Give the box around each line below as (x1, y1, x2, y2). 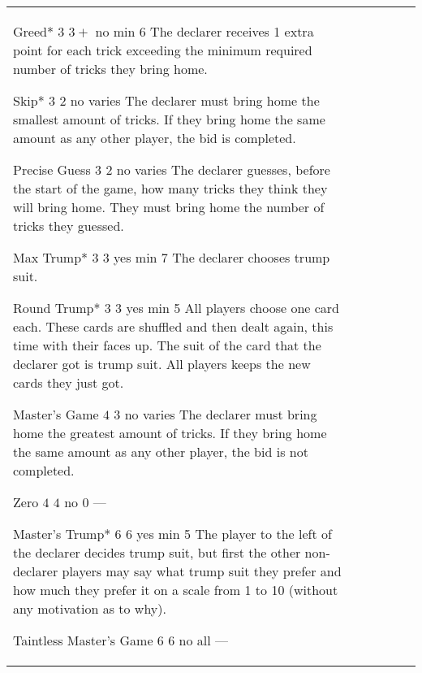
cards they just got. (13, 373, 124, 392)
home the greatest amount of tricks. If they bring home (13, 423, 327, 442)
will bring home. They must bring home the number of (13, 198, 325, 216)
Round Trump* (13, 298, 101, 317)
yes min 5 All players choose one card (126, 298, 339, 317)
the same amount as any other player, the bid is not (13, 442, 308, 461)
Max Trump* (13, 248, 88, 267)
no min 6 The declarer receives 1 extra (95, 22, 314, 41)
